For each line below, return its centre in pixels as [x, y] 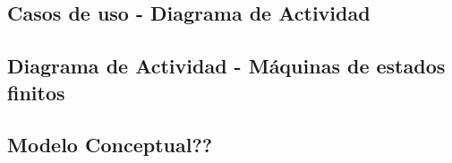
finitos [36, 92]
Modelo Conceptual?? [110, 145]
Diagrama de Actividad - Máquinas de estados [226, 66]
